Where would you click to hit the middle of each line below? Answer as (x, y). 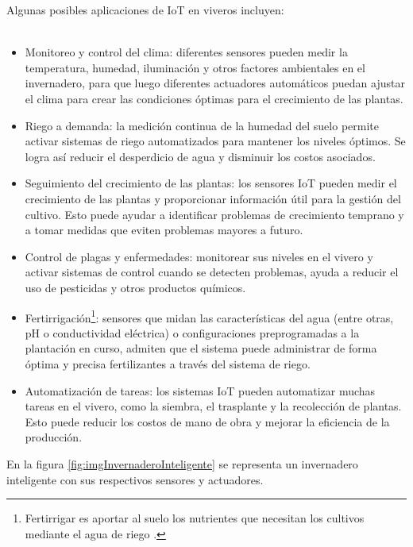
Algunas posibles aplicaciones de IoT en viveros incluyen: (145, 10)
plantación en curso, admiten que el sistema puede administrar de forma (201, 348)
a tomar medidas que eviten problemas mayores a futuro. (164, 230)
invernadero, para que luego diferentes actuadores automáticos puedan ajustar (215, 83)
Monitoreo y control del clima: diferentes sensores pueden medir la (186, 52)
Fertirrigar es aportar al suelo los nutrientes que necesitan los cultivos (195, 518)
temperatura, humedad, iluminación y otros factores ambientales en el (195, 67)
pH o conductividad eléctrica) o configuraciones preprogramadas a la (192, 332)
